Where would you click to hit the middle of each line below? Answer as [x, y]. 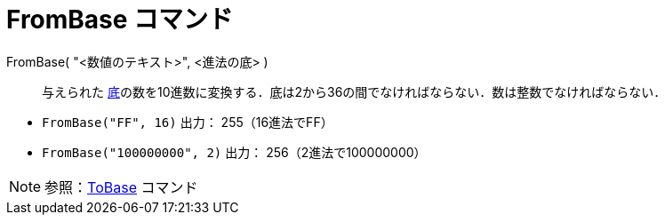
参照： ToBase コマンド [121, 187]
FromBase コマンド [120, 20]
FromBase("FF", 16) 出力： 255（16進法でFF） [188, 122]
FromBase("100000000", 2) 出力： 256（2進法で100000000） [234, 152]
